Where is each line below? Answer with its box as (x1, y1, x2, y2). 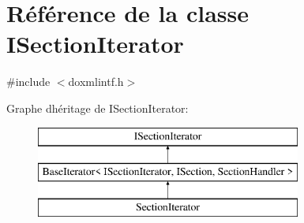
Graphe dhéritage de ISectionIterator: (6, 99, 189, 116)
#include (6, 73, 51, 90)
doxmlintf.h (68, 73, 124, 90)
